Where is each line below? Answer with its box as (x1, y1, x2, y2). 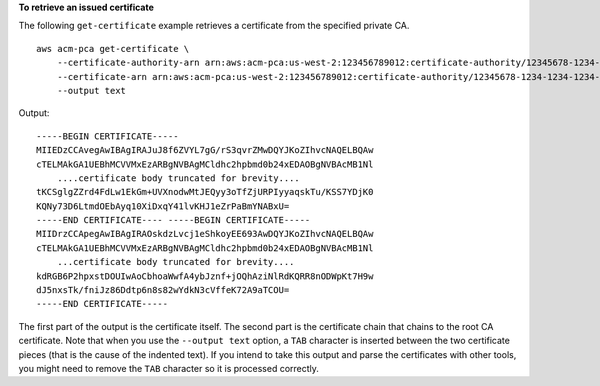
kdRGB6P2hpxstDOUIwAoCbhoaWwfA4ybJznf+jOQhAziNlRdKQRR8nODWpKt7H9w (36, 270, 374, 282)
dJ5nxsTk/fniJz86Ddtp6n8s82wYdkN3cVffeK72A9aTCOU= (36, 285, 290, 296)
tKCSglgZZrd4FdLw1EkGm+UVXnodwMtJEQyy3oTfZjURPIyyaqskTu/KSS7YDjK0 (36, 186, 374, 198)
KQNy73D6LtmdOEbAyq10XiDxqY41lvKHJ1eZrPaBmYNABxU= (36, 200, 290, 212)
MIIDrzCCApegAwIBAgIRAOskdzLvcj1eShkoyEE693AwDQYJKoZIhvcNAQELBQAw (36, 228, 374, 240)
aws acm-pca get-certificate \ (36, 43, 190, 54)
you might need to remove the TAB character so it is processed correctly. (18, 362, 320, 374)
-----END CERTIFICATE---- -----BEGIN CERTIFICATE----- (36, 215, 311, 226)
